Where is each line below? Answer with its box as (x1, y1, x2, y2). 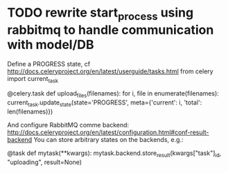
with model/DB (7, 37, 95, 53)
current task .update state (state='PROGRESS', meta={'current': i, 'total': (7, 98, 202, 108)
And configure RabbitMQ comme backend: (7, 120, 130, 129)
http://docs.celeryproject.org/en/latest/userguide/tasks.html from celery (7, 67, 213, 75)
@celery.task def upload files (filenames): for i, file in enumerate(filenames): (7, 89, 220, 100)
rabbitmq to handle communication (7, 22, 214, 37)
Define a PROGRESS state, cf (7, 60, 91, 68)
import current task (7, 74, 59, 84)
